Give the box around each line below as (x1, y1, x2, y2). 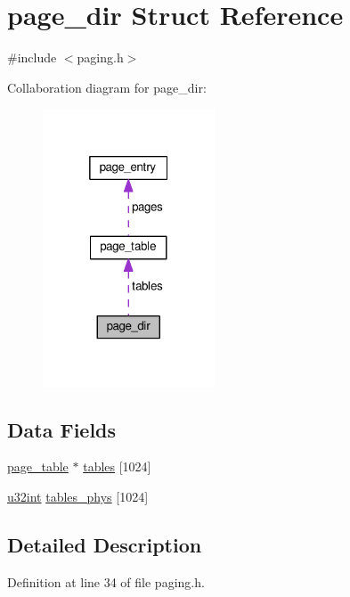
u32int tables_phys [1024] (7, 487, 149, 506)
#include (7, 48, 57, 67)
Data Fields (7, 415, 117, 443)
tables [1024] (83, 457, 151, 476)
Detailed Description (7, 531, 202, 559)
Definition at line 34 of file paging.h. (7, 572, 205, 591)
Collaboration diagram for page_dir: (7, 78, 207, 96)
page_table (7, 457, 69, 476)
